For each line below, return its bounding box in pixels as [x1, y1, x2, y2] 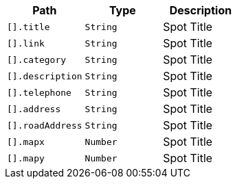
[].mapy [7, 153, 45, 163]
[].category [7, 54, 67, 65]
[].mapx [7, 136, 45, 147]
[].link [7, 38, 45, 49]
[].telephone [7, 87, 71, 98]
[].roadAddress [7, 120, 82, 131]
